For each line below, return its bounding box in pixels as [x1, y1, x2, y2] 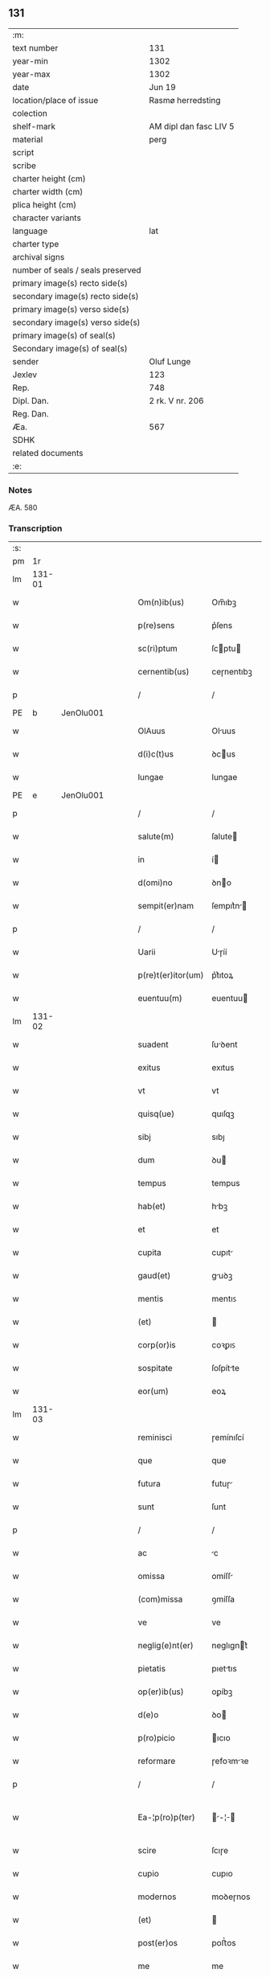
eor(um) [137, 1386, 169, 1397]
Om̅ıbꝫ [211, 597, 237, 608]
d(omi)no [137, 877, 173, 888]
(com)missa [137, 1593, 183, 1605]
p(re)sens [137, 620, 175, 631]
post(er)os [137, 1938, 178, 1949]
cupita [137, 1247, 162, 1258]
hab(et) [137, 1201, 166, 1212]
